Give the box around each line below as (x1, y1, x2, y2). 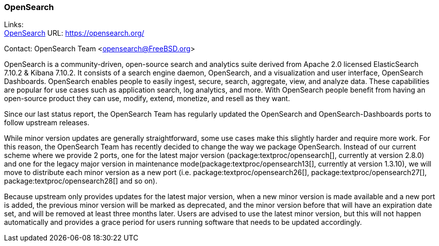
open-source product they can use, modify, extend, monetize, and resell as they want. (4, 94, 290, 103)
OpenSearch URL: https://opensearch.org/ (4, 29, 144, 38)
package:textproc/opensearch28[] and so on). (4, 177, 158, 186)
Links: (4, 20, 24, 29)
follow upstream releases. (4, 118, 90, 127)
